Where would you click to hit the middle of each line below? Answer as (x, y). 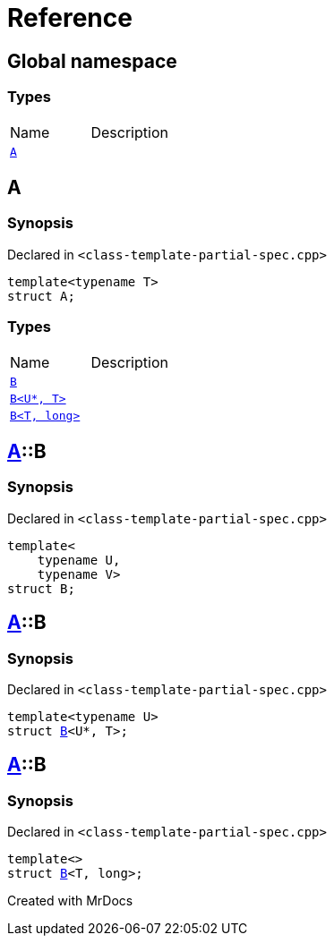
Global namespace (92, 61)
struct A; (41, 296)
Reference (70, 18)
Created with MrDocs (70, 901)
